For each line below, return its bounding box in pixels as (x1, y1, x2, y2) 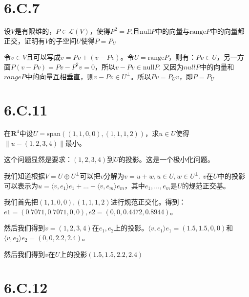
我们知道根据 (4, 171, 45, 181)
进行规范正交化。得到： (110, 197, 186, 207)
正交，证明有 (4, 35, 45, 46)
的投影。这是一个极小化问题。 (118, 154, 214, 164)
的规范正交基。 (182, 180, 230, 190)
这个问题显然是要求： (4, 154, 72, 164)
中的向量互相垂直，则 (25, 71, 94, 81)
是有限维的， (15, 26, 56, 36)
